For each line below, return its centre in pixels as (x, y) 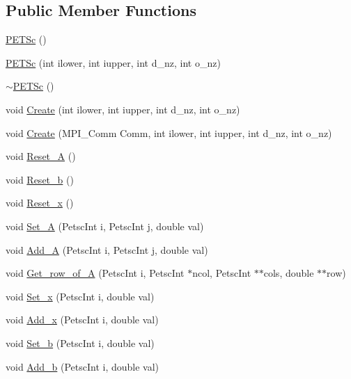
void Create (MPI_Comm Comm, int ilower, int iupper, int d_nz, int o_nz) (169, 132)
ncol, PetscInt (222, 273)
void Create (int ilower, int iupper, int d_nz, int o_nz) (123, 109)
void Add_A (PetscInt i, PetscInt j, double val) (107, 249)
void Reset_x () (40, 203)
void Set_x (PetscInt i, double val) (80, 296)
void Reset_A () (41, 156)
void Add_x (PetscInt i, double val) (82, 320)
